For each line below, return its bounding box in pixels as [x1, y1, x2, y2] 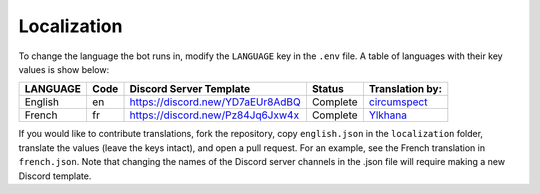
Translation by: [368, 82, 442, 96]
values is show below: [18, 63, 110, 75]
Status [311, 82, 344, 96]
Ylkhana [368, 108, 407, 122]
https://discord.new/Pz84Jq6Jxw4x [129, 108, 300, 122]
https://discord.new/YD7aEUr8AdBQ [129, 95, 301, 109]
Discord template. [18, 170, 92, 182]
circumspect [368, 95, 428, 109]
